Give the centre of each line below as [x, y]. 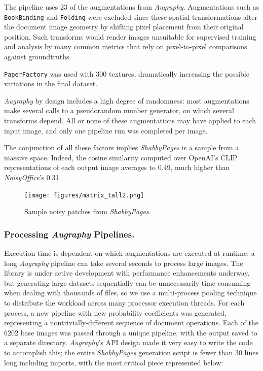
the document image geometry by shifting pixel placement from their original [124, 27]
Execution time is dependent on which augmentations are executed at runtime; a [129, 253]
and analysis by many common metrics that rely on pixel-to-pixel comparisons [126, 46]
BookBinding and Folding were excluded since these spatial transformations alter [131, 16]
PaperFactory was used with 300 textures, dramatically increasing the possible [127, 73]
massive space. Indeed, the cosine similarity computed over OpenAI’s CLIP [121, 157]
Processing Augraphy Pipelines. [69, 234]
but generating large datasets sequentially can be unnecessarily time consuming [127, 282]
